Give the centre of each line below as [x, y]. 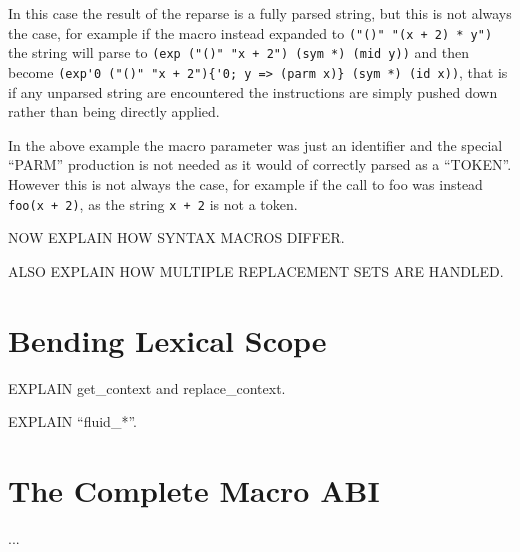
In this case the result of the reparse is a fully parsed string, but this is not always [260, 13]
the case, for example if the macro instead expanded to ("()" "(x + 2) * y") [250, 32]
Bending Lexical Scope [167, 339]
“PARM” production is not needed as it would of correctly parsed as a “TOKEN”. [260, 164]
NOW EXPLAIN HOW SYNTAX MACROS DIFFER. [176, 237]
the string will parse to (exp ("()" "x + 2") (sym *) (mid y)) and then [238, 52]
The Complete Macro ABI [194, 489]
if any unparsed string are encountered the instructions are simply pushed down [253, 91]
